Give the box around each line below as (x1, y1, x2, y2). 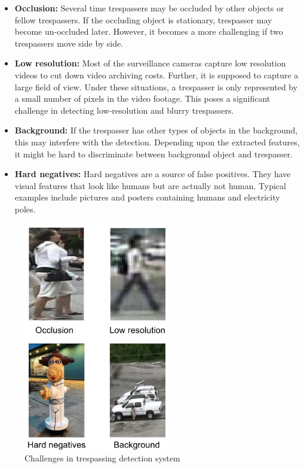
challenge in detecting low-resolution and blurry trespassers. (14, 104, 234, 116)
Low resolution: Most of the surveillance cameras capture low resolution (14, 57, 286, 69)
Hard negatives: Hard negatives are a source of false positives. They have (14, 168, 291, 180)
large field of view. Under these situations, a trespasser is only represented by (14, 80, 298, 93)
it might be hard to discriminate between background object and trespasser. (14, 147, 293, 160)
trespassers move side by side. (14, 37, 124, 49)
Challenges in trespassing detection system (24, 452, 180, 464)
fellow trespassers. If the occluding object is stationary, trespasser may (14, 13, 272, 26)
